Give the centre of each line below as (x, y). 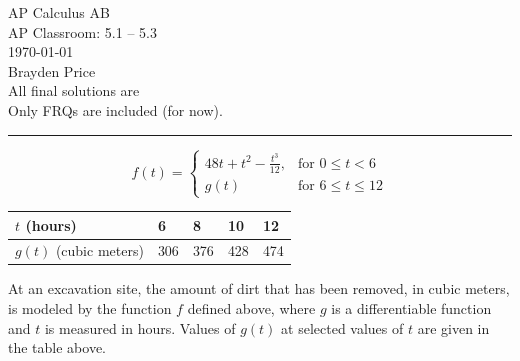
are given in (453, 327)
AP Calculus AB (59, 12)
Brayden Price (52, 70)
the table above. (57, 347)
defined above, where (251, 308)
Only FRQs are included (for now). (115, 109)
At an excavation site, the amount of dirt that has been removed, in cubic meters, (259, 288)
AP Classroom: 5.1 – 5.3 (82, 31)
